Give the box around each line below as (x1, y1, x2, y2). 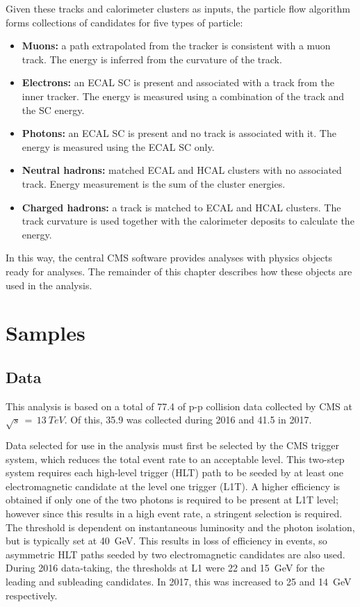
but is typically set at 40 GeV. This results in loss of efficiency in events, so (6, 533, 327, 548)
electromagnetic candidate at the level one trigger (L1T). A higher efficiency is (6, 478, 341, 493)
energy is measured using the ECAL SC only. (22, 139, 215, 154)
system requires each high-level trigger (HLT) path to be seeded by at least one (6, 465, 344, 480)
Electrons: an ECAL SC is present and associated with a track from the (22, 75, 334, 90)
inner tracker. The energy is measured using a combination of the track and (22, 88, 345, 103)
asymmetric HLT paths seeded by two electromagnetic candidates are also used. (6, 547, 345, 561)
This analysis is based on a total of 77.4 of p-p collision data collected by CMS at (6, 398, 352, 413)
